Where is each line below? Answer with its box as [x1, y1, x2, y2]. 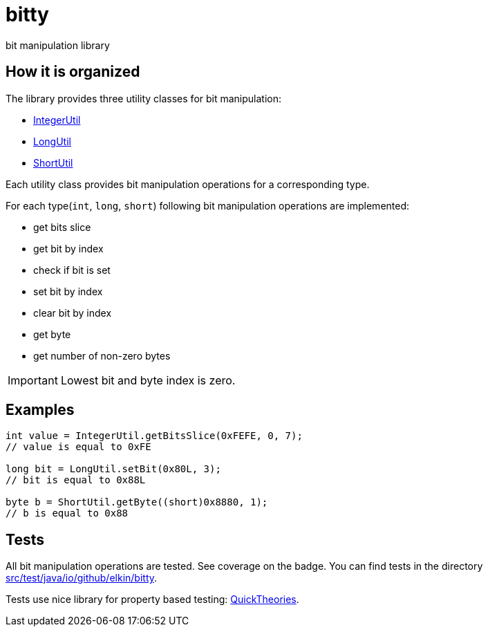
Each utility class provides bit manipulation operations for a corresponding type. [6, 178, 370, 190]
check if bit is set [33, 263, 111, 276]
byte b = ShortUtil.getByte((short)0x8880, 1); [6, 496, 268, 508]
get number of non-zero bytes [33, 349, 171, 362]
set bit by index [33, 285, 103, 297]
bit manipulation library [6, 39, 110, 51]
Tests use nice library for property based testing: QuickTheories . [6, 593, 299, 606]
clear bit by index [33, 306, 112, 319]
